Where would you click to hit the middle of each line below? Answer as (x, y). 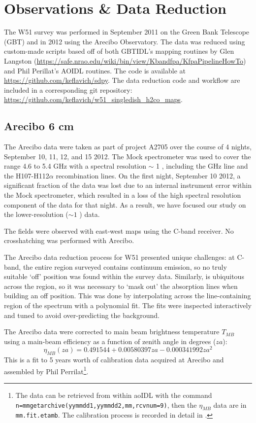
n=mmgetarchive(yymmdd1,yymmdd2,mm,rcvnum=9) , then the (106, 405)
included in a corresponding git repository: (68, 89)
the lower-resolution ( (36, 214)
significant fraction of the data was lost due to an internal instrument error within (128, 185)
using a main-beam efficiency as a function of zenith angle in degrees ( (110, 341)
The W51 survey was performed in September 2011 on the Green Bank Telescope (127, 32)
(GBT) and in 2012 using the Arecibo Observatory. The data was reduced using (125, 41)
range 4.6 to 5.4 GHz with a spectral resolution (75, 166)
